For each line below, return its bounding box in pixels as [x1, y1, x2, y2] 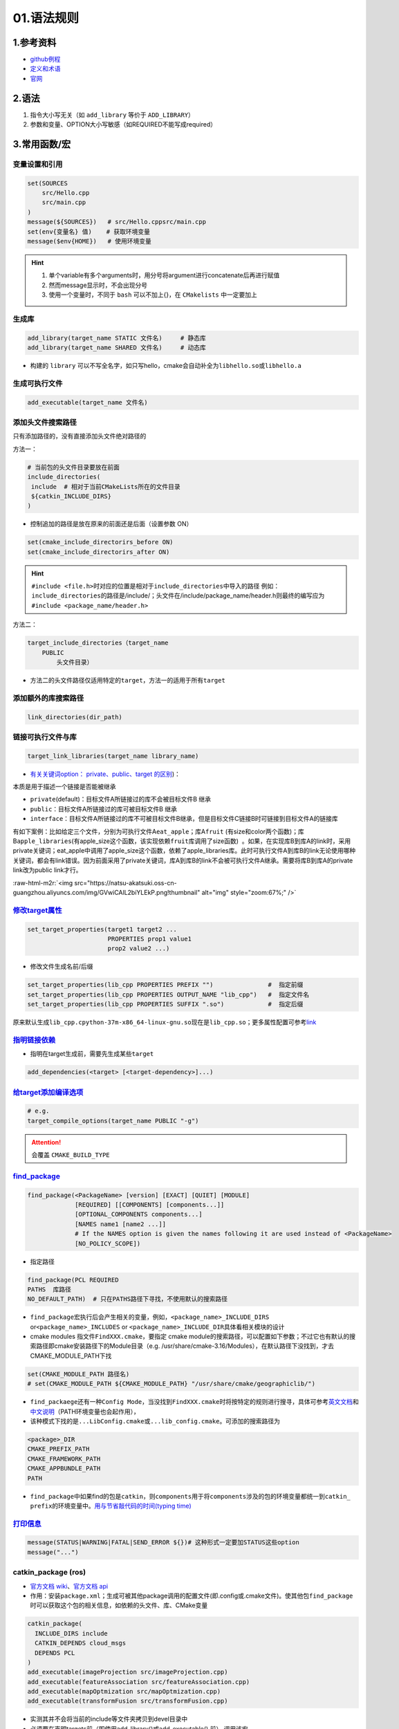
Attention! [31, 1138, 62, 1146]
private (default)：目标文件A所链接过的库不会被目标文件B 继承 [30, 795, 211, 804]
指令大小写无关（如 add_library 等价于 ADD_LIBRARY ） [30, 111, 195, 119]
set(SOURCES [27, 179, 68, 187]
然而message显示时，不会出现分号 [48, 281, 148, 289]
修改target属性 [12, 905, 62, 915]
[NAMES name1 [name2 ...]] [75, 1220, 166, 1228]
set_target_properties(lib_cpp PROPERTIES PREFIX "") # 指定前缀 [27, 981, 304, 989]
